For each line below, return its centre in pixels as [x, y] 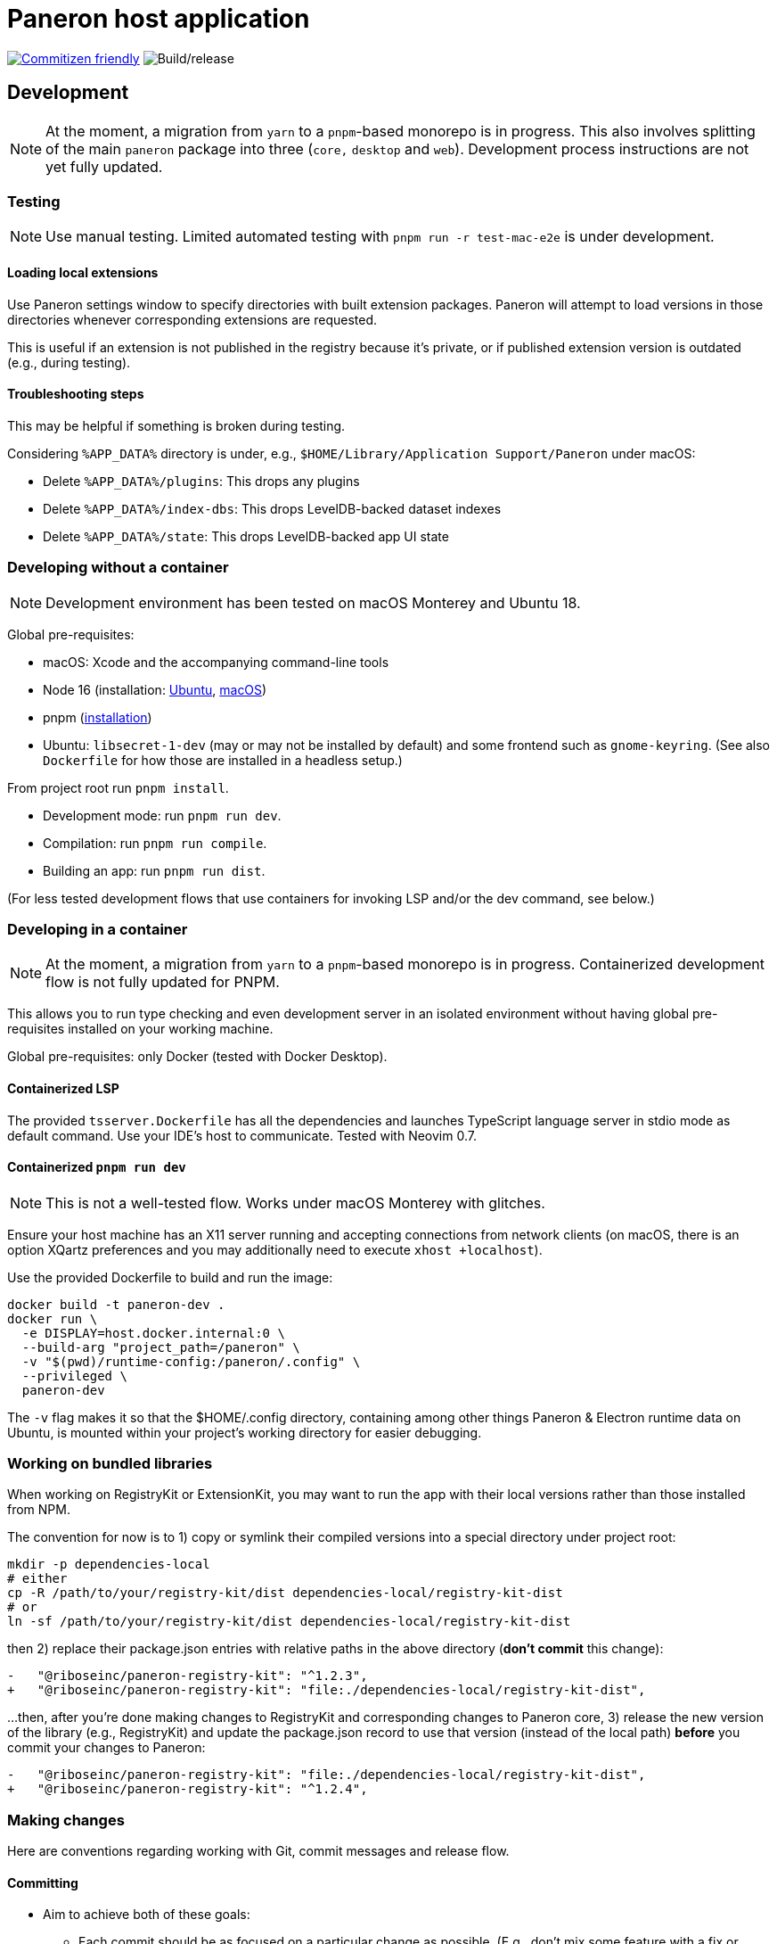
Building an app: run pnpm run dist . [154, 870]
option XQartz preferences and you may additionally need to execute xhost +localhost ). [275, 1249]
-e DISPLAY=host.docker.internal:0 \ [153, 1333]
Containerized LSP [63, 1088]
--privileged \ [74, 1376]
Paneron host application [159, 19]
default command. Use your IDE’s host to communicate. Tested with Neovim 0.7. [242, 1135]
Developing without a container [118, 568]
